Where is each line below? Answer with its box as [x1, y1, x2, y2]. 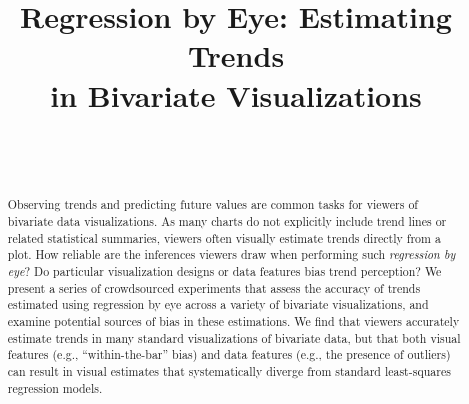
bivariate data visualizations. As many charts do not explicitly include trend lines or [7, 213, 447, 230]
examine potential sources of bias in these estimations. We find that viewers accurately [7, 313, 460, 330]
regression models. [7, 379, 103, 396]
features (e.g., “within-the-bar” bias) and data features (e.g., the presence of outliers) [7, 346, 451, 363]
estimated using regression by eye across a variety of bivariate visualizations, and [7, 296, 429, 313]
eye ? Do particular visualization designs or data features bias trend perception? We [7, 263, 442, 280]
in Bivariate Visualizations [50, 74, 422, 115]
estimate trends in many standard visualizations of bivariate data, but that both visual [7, 329, 461, 346]
